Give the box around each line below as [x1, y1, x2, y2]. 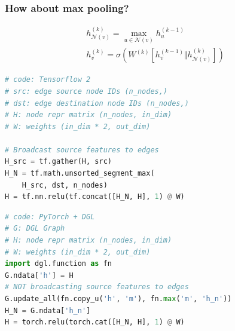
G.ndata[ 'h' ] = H [5, 271, 74, 280]
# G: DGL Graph [5, 224, 65, 233]
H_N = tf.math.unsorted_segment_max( [5, 169, 155, 178]
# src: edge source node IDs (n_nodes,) [5, 87, 168, 96]
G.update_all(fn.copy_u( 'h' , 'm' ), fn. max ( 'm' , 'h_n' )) [5, 295, 232, 303]
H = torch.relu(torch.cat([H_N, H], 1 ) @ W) [5, 318, 185, 327]
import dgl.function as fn [5, 259, 112, 268]
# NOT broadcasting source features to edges [5, 283, 189, 292]
